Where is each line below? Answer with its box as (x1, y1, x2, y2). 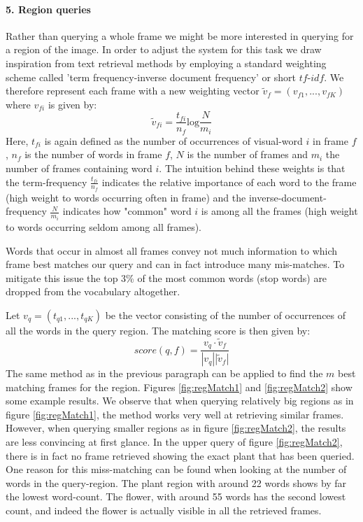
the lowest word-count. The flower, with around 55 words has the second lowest (6, 489, 346, 504)
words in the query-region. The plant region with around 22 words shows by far (6, 475, 347, 490)
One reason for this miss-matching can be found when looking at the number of (6, 462, 347, 477)
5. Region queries (6, 1, 91, 16)
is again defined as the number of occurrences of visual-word (44, 133, 303, 148)
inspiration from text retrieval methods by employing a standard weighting (6, 55, 327, 70)
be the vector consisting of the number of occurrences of (105, 307, 346, 322)
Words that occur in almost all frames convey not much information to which (6, 243, 338, 258)
